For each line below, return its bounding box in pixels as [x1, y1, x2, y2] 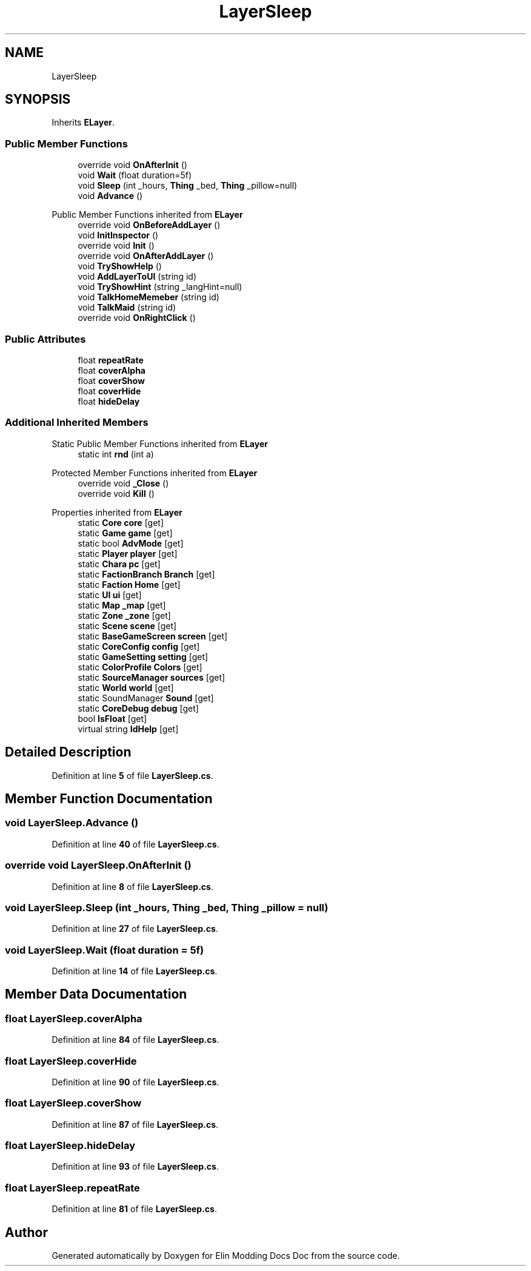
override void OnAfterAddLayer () [78, 251, 214, 261]
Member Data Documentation [5, 986, 187, 1002]
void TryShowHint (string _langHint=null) [78, 282, 242, 292]
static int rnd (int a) [78, 448, 154, 459]
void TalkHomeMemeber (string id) [78, 292, 219, 303]
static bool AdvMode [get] [78, 538, 184, 548]
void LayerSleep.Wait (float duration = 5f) [5, 943, 204, 956]
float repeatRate [78, 354, 144, 365]
